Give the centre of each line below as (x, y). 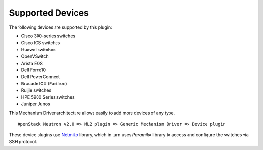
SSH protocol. (23, 142)
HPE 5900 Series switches (48, 97)
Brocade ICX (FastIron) (44, 83)
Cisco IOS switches (41, 43)
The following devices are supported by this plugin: (60, 27)
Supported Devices (49, 13)
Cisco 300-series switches (48, 36)
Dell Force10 (34, 70)
